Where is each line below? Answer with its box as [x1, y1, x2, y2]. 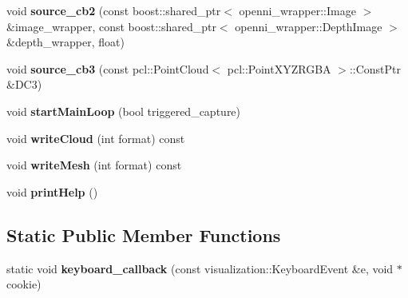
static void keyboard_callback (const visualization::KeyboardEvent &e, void [6, 260, 394, 276]
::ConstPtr [349, 60, 401, 77]
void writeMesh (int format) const [6, 157, 182, 173]
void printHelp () [6, 183, 98, 200]
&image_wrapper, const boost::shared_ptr [6, 18, 216, 34]
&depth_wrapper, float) [6, 34, 125, 50]
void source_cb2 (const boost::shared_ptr [6, 2, 221, 18]
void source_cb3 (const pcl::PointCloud [6, 60, 209, 77]
